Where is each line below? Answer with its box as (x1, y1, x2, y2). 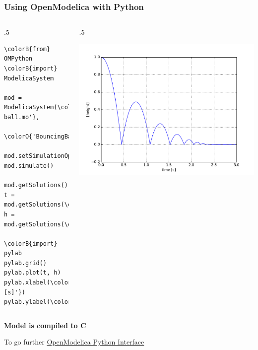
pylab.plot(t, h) (4, 269, 61, 277)
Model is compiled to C (4, 320, 86, 330)
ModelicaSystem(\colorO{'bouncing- (4, 104, 122, 111)
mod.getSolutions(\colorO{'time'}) (4, 201, 122, 209)
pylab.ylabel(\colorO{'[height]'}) (4, 298, 122, 306)
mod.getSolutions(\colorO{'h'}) (4, 220, 111, 228)
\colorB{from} (4, 45, 51, 53)
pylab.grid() (4, 259, 47, 267)
